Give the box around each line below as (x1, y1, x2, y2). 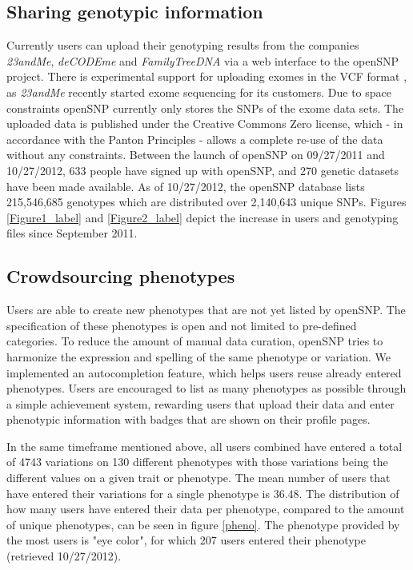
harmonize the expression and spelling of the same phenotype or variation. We (6, 348, 391, 365)
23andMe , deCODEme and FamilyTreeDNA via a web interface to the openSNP (6, 52, 399, 69)
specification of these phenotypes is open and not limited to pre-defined (6, 317, 357, 333)
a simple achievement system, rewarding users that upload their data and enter (6, 395, 395, 412)
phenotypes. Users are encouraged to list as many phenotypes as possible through (6, 380, 407, 397)
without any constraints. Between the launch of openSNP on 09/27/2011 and (6, 146, 385, 163)
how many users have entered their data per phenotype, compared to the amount (6, 500, 405, 517)
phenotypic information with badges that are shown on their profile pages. (6, 411, 371, 428)
